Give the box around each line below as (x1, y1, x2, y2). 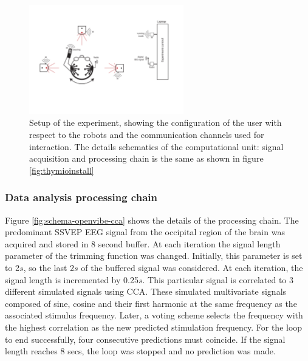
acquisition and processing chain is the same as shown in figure (29, 152, 264, 165)
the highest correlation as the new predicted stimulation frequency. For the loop (5, 320, 303, 333)
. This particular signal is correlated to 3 (142, 273, 293, 286)
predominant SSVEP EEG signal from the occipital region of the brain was (5, 225, 285, 238)
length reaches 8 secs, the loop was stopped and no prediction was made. (5, 345, 276, 357)
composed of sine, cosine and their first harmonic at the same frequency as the (5, 297, 297, 309)
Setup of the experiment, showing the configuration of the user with (29, 116, 282, 129)
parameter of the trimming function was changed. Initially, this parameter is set (5, 249, 303, 262)
